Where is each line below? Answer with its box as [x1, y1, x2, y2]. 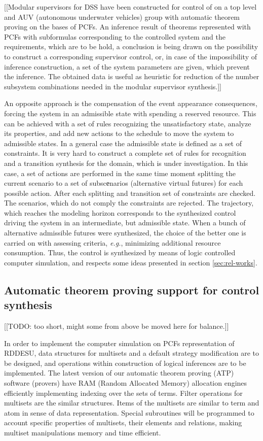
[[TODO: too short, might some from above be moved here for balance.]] [4, 321, 229, 331]
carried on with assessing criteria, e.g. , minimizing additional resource [4, 237, 221, 248]
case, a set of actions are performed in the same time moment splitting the [4, 167, 236, 178]
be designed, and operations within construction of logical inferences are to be [4, 357, 246, 368]
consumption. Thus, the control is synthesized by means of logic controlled [4, 247, 236, 258]
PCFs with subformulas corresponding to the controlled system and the [4, 31, 226, 42]
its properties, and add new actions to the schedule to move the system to [4, 128, 234, 139]
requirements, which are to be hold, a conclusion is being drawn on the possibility [4, 41, 258, 52]
